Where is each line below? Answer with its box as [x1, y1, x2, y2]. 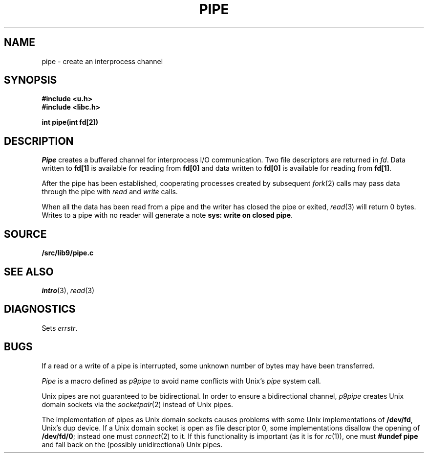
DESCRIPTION [4, 135, 74, 147]
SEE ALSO [4, 265, 54, 278]
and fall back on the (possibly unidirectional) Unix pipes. [42, 440, 223, 449]
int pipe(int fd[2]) [42, 118, 99, 127]
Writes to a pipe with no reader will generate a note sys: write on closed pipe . [42, 211, 293, 220]
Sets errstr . [42, 323, 78, 332]
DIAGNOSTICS [4, 303, 76, 316]
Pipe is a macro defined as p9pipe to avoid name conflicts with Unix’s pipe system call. [42, 376, 321, 385]
